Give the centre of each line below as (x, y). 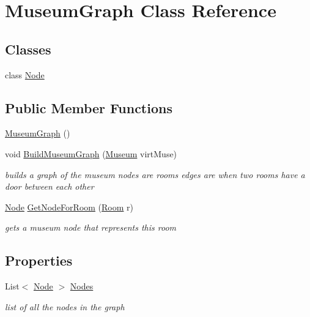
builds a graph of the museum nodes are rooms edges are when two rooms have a (155, 174)
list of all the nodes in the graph (65, 306)
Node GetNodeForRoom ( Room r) (69, 207)
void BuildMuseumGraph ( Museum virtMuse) (91, 153)
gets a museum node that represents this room (90, 227)
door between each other (50, 186)
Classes (28, 49)
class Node (25, 74)
